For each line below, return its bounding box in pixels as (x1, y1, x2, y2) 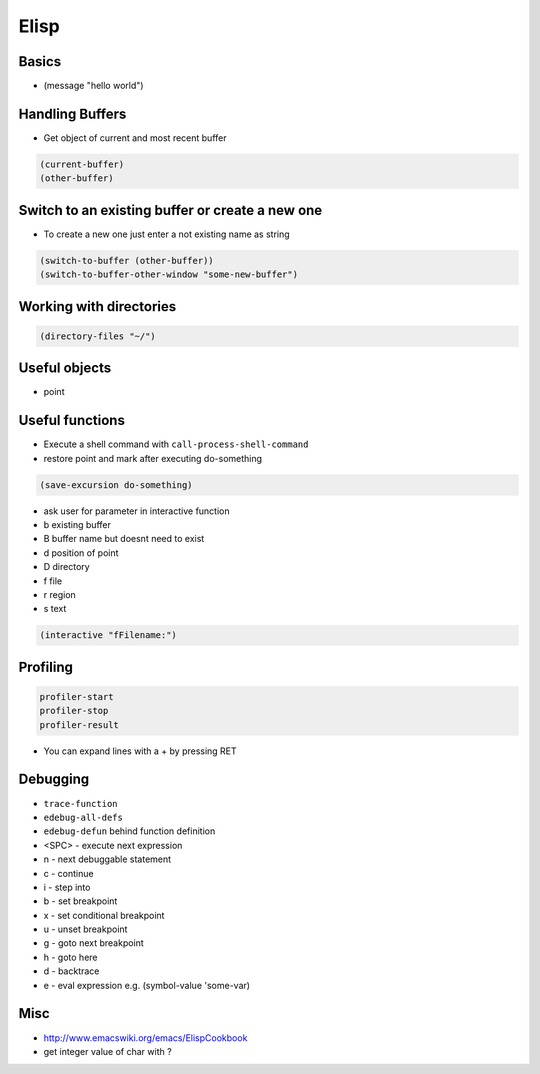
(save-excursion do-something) (39, 479, 194, 490)
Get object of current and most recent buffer (43, 131, 227, 144)
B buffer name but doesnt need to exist (43, 533, 205, 545)
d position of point (43, 546, 119, 559)
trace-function (43, 798, 119, 809)
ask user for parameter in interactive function (43, 505, 230, 517)
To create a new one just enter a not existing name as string (43, 228, 290, 240)
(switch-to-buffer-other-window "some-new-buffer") (39, 269, 299, 280)
